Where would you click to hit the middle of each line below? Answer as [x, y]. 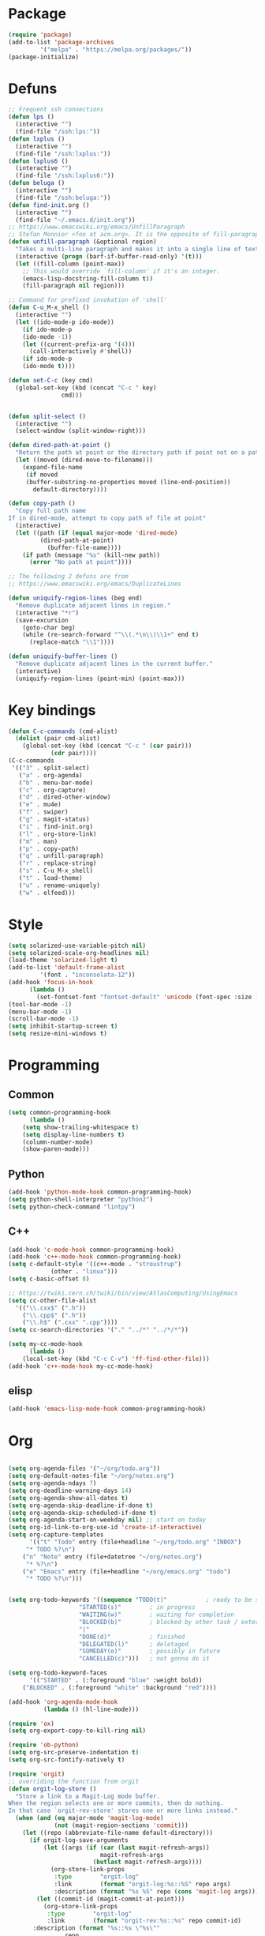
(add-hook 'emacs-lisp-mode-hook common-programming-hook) [107, 1409]
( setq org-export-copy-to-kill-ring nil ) [77, 1731]
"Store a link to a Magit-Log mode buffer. [88, 1796]
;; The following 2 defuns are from [68, 577]
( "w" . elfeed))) [47, 893]
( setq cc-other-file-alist [52, 1300]
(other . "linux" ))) [84, 1272]
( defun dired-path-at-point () [60, 445]
